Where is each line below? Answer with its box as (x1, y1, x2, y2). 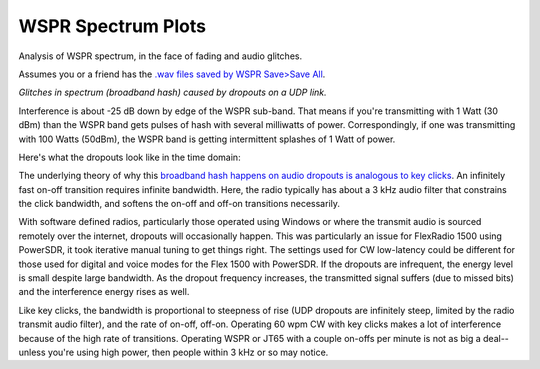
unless (18, 346, 46, 358)
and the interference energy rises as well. (18, 286, 190, 298)
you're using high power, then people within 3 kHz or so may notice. (47, 346, 329, 358)
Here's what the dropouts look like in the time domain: (18, 151, 241, 163)
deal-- (483, 332, 510, 344)
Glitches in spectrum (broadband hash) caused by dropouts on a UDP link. (18, 86, 327, 99)
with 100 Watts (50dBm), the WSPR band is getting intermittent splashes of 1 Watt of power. (18, 133, 396, 145)
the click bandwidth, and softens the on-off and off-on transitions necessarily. (18, 198, 340, 210)
